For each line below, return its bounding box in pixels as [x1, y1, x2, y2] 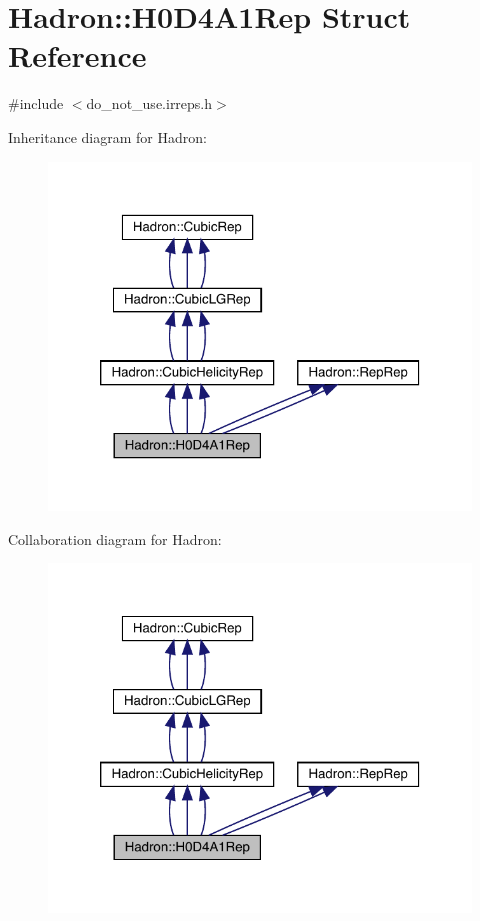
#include [8, 93, 64, 114]
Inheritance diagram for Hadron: [8, 126, 207, 147]
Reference [8, 35, 147, 76]
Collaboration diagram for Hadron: [8, 528, 222, 549]
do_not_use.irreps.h [86, 93, 213, 114]
